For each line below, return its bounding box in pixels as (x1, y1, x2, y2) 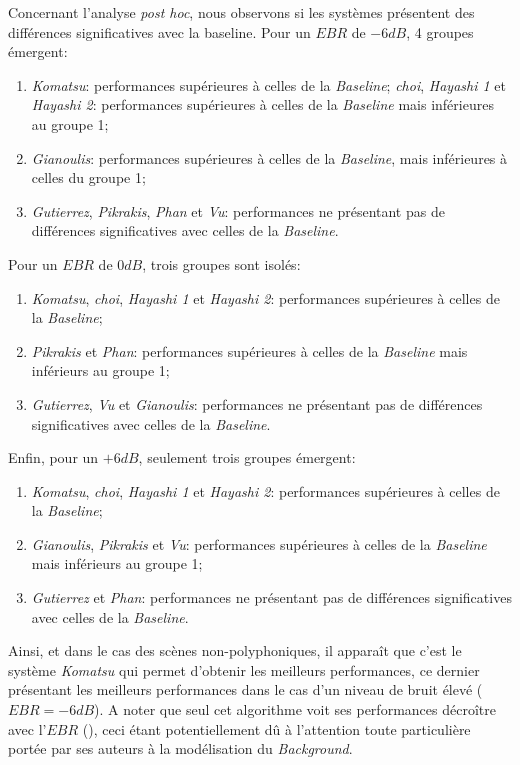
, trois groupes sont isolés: (142, 253, 301, 274)
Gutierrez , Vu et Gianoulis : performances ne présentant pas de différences (31, 393, 483, 414)
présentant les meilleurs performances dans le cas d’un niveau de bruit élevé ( (8, 679, 483, 700)
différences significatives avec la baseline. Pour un (8, 21, 311, 42)
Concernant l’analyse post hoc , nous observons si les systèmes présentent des (8, 2, 475, 22)
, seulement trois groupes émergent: (138, 447, 356, 468)
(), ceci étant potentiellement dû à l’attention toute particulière (82, 718, 471, 739)
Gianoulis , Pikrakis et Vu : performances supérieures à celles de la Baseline (31, 533, 487, 554)
